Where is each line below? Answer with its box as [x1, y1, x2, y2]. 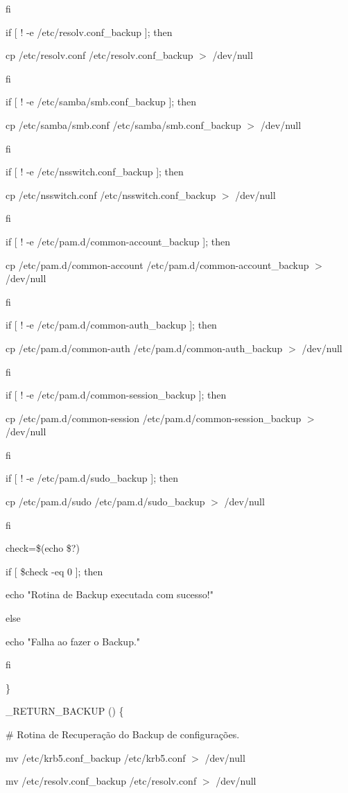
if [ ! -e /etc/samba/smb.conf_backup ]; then [6, 94, 197, 109]
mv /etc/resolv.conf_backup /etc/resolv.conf [6, 774, 197, 788]
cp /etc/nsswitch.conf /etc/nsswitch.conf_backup [6, 187, 216, 202]
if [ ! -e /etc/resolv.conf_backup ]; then [6, 24, 173, 39]
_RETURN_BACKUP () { [6, 704, 124, 718]
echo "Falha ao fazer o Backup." [6, 634, 141, 648]
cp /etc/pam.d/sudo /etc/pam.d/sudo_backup [6, 494, 205, 509]
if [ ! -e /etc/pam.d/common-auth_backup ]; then [6, 317, 217, 332]
